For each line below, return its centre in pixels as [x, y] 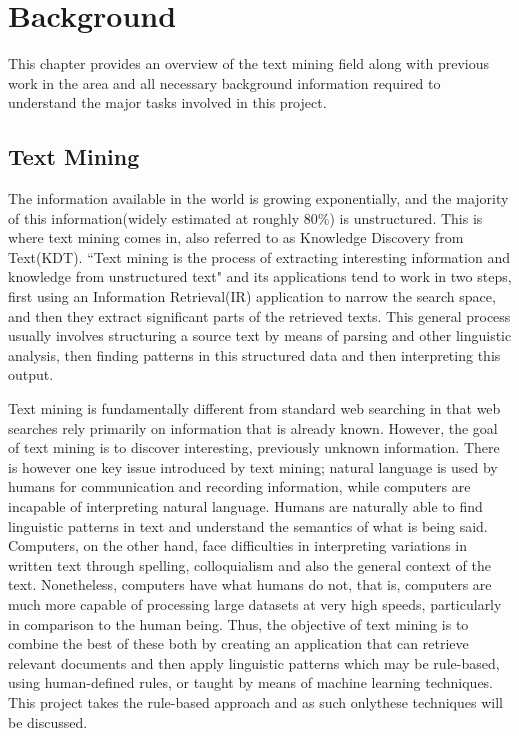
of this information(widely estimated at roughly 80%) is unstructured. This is [245, 217]
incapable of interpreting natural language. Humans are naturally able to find [245, 506]
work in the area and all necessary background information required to [224, 82]
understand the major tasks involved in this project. [167, 102]
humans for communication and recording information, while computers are [239, 486]
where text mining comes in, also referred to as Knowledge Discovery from [236, 237]
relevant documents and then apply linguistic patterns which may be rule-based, [254, 662]
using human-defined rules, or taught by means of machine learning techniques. [250, 682]
